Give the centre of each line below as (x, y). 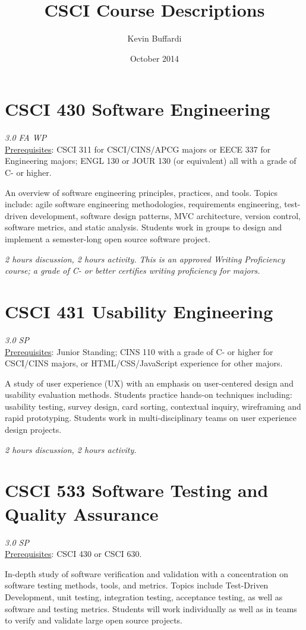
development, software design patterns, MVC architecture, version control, (165, 215)
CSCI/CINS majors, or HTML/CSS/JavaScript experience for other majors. (144, 363)
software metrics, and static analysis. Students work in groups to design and (143, 227)
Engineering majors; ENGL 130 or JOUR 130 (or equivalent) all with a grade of (151, 161)
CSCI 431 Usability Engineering (139, 311)
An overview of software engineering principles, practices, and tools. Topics (141, 192)
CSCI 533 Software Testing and (137, 490)
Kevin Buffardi (154, 38)
